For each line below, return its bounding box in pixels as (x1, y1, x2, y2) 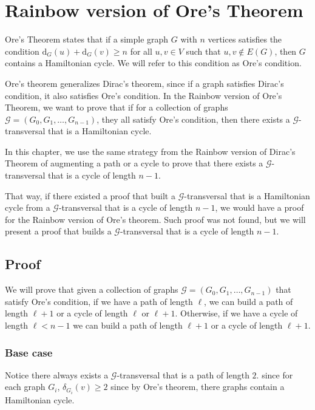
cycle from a (5, 201, 50, 214)
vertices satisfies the (208, 33, 282, 46)
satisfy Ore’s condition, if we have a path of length (5, 295, 193, 307)
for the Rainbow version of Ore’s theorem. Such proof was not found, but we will (5, 213, 306, 225)
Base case (5, 344, 53, 360)
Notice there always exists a (5, 368, 109, 381)
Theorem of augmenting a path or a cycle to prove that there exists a (5, 157, 263, 169)
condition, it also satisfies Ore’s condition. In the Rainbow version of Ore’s (5, 89, 282, 101)
